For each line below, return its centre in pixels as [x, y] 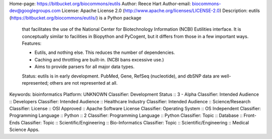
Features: [32, 43]
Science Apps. [24, 130]
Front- [250, 115]
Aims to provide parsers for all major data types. [84, 67]
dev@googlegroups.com [35, 11]
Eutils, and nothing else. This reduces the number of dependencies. [105, 52]
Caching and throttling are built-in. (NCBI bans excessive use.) [99, 59]
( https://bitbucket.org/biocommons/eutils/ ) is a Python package [75, 18]
